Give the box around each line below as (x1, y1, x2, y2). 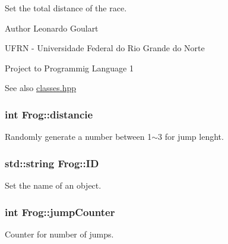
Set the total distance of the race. (5, 2, 127, 14)
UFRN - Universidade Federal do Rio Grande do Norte (5, 42, 205, 54)
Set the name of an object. (5, 179, 102, 191)
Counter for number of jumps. (5, 227, 114, 240)
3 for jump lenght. (158, 130, 224, 143)
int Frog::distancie (5, 107, 93, 121)
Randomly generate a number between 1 (5, 130, 152, 143)
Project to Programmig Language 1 (5, 61, 134, 74)
